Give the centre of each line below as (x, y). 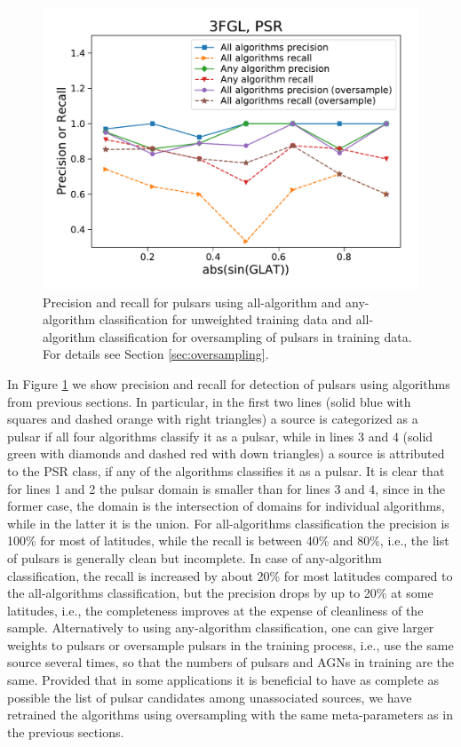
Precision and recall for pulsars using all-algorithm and (192, 302)
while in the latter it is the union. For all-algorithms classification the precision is (228, 523)
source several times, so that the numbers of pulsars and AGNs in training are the (230, 662)
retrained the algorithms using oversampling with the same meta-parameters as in (230, 715)
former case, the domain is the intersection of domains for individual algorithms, (226, 506)
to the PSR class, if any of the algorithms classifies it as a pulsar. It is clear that (226, 470)
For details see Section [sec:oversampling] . (156, 354)
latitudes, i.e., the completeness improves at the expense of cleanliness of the (215, 610)
